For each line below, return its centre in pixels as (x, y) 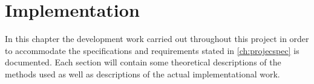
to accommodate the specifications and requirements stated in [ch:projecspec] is (152, 50)
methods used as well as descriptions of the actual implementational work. (142, 73)
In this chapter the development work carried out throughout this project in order (157, 39)
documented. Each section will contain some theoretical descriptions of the (143, 62)
